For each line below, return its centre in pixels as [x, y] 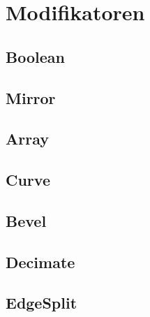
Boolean [35, 56]
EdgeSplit [42, 303]
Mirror [31, 97]
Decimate [40, 261]
